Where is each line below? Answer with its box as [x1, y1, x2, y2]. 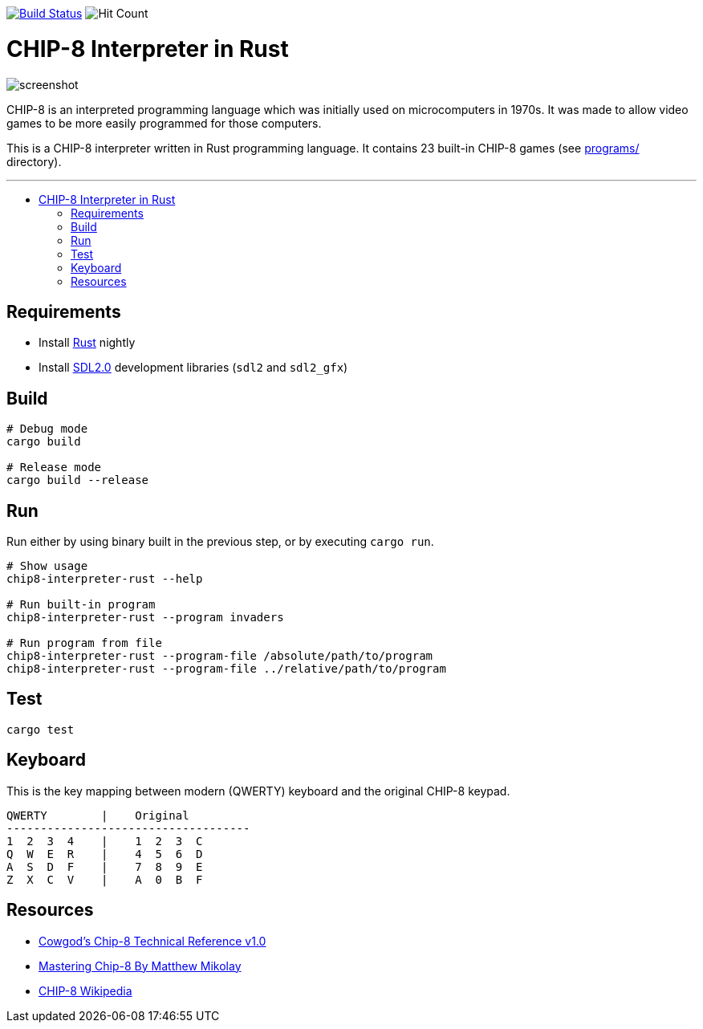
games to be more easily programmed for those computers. [6, 116, 322, 130]
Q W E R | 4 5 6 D [6, 847, 203, 860]
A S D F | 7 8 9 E [6, 860, 203, 873]
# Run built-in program [6, 598, 156, 612]
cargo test [6, 722, 75, 736]
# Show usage [6, 559, 88, 573]
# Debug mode [6, 422, 88, 436]
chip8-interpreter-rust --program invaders [6, 611, 284, 624]
